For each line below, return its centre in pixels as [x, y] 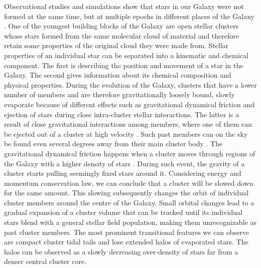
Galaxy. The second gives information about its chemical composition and [118, 75]
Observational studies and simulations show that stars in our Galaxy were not [124, 6]
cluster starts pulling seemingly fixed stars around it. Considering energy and [123, 173]
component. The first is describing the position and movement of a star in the [124, 65]
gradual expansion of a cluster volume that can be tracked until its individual [123, 212]
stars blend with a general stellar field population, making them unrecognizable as [130, 222]
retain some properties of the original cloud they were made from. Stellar [116, 45]
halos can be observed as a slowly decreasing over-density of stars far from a [121, 251]
